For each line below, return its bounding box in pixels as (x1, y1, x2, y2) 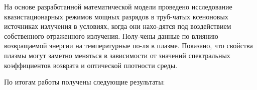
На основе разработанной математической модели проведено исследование (4, 1, 232, 11)
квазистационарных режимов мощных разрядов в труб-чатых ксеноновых (4, 11, 228, 21)
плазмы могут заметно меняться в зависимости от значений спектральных (4, 50, 230, 60)
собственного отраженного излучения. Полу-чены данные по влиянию (4, 30, 218, 41)
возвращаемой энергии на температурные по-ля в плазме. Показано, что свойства (4, 40, 253, 51)
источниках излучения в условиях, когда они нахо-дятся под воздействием (4, 21, 231, 31)
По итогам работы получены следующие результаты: (4, 77, 165, 87)
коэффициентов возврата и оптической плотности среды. (4, 60, 178, 70)
